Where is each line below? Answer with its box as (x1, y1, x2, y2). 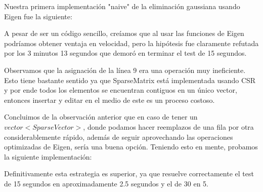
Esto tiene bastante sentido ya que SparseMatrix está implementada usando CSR (4, 74, 256, 85)
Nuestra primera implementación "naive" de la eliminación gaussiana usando (4, 1, 240, 11)
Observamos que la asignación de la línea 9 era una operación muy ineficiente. (4, 64, 246, 75)
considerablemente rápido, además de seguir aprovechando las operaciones (4, 131, 233, 142)
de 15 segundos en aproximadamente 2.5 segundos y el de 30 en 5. (4, 178, 208, 188)
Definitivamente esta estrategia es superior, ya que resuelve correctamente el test (4, 168, 254, 179)
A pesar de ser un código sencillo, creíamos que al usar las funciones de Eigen (4, 28, 244, 39)
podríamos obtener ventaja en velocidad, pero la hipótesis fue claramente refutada (4, 37, 259, 48)
